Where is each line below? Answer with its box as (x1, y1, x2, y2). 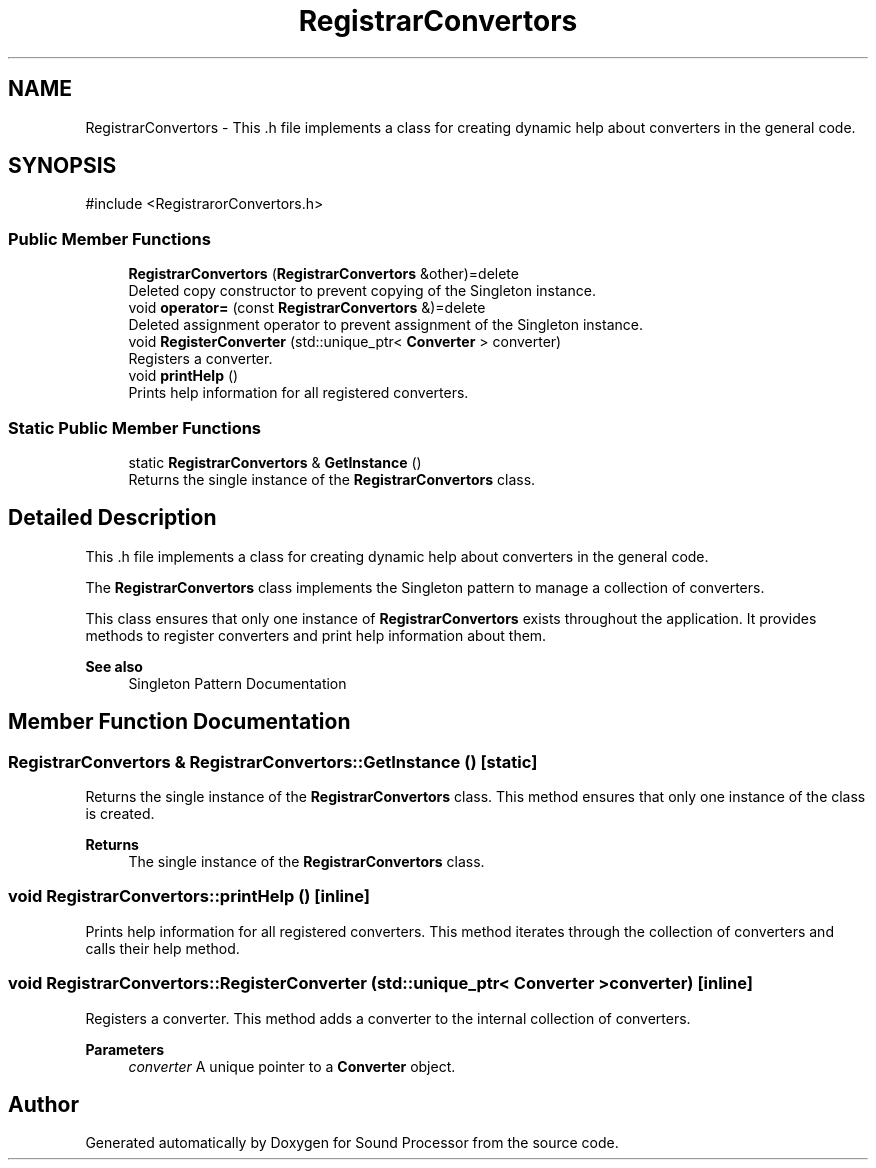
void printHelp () (128, 367, 239, 385)
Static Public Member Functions (8, 417, 262, 438)
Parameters (85, 1040, 165, 1058)
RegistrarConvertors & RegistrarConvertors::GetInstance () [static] (8, 751, 538, 772)
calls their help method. (85, 939, 240, 957)
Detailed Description (8, 505, 217, 531)
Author (8, 1091, 79, 1117)
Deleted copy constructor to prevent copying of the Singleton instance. (128, 282, 596, 300)
